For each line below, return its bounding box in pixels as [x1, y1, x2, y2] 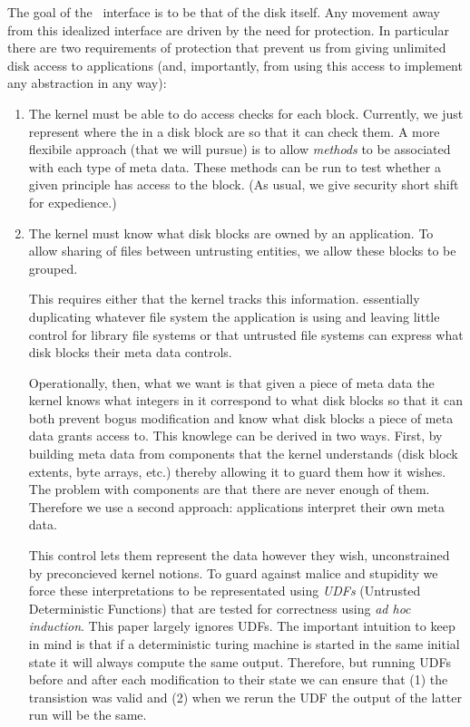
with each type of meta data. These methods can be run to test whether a [28, 157, 441, 176]
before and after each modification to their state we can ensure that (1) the [28, 670, 448, 689]
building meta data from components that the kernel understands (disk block [28, 444, 458, 463]
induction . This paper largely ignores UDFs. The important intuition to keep [28, 616, 455, 635]
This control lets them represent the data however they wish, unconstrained [28, 546, 450, 565]
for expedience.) [28, 192, 117, 211]
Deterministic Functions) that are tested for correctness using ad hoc [28, 598, 411, 617]
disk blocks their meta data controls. [28, 343, 232, 362]
